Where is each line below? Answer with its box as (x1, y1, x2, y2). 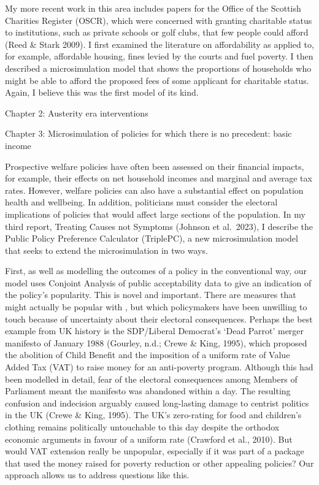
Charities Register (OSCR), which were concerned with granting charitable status (5, 13, 312, 26)
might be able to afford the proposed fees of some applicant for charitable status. (5, 74, 309, 86)
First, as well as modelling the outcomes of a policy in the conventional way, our (5, 264, 307, 277)
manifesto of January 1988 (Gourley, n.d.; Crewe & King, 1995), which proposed (5, 336, 307, 349)
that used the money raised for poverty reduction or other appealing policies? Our (5, 456, 314, 469)
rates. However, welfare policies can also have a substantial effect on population (5, 183, 304, 196)
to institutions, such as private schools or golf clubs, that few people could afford (5, 26, 309, 39)
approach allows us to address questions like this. (5, 468, 190, 481)
